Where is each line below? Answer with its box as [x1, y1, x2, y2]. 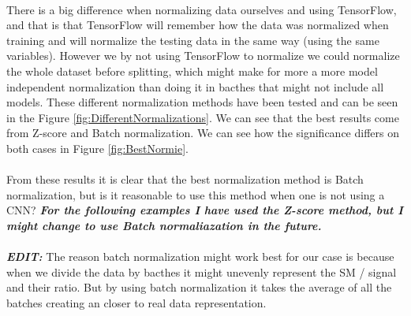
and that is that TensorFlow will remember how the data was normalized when [6, 17, 389, 33]
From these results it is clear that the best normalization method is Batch [6, 171, 364, 188]
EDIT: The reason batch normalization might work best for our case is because [6, 248, 394, 265]
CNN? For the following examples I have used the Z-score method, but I [6, 202, 403, 218]
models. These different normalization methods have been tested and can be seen [6, 94, 398, 110]
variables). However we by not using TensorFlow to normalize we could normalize [6, 47, 400, 64]
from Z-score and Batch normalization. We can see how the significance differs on [6, 125, 399, 141]
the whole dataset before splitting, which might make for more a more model [6, 62, 378, 79]
